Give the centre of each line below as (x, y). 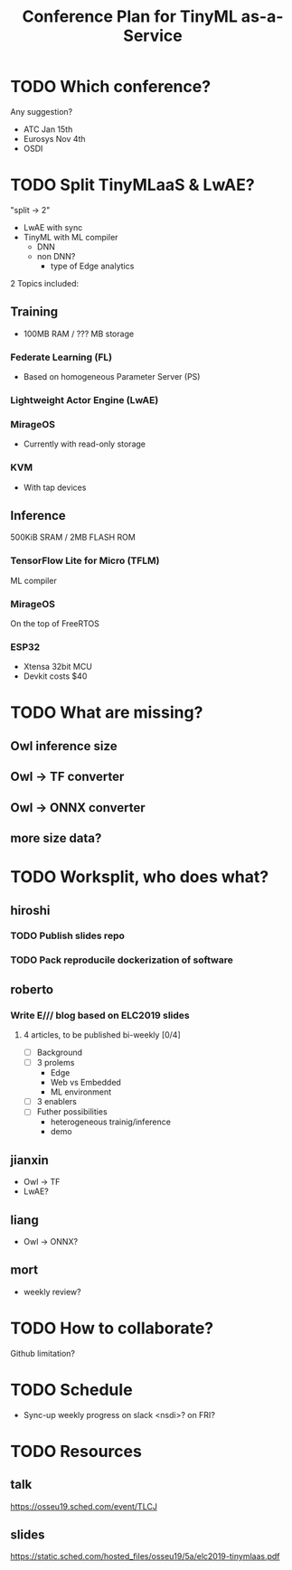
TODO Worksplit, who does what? (140, 877)
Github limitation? (43, 1353)
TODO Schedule (72, 1390)
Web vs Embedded (85, 1083)
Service (153, 36)
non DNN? (56, 256)
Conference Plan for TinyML (130, 17)
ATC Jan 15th (48, 129)
